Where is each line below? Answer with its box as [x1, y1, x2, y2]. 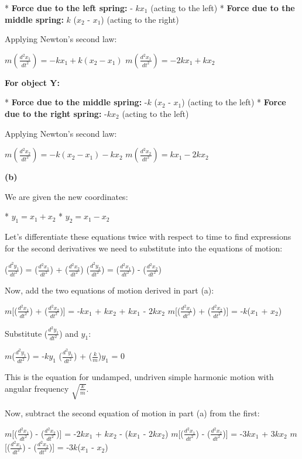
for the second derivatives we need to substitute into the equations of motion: [5, 241, 283, 254]
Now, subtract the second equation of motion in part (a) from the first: [5, 407, 260, 419]
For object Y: [5, 76, 60, 88]
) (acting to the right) [101, 13, 179, 25]
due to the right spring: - [5, 107, 107, 119]
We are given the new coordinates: [5, 190, 128, 202]
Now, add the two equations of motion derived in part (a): [5, 284, 214, 296]
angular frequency [5, 382, 69, 394]
